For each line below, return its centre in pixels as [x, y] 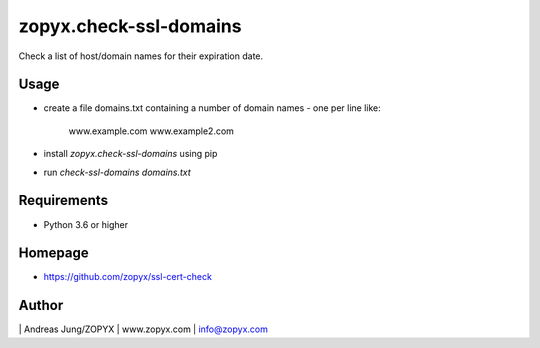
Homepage [53, 253]
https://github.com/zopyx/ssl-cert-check [127, 277]
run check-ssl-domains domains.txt [117, 172]
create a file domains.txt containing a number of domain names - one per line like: [212, 108]
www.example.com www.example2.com [151, 131]
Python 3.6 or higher [86, 224]
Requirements [63, 200]
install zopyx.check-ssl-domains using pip [130, 154]
